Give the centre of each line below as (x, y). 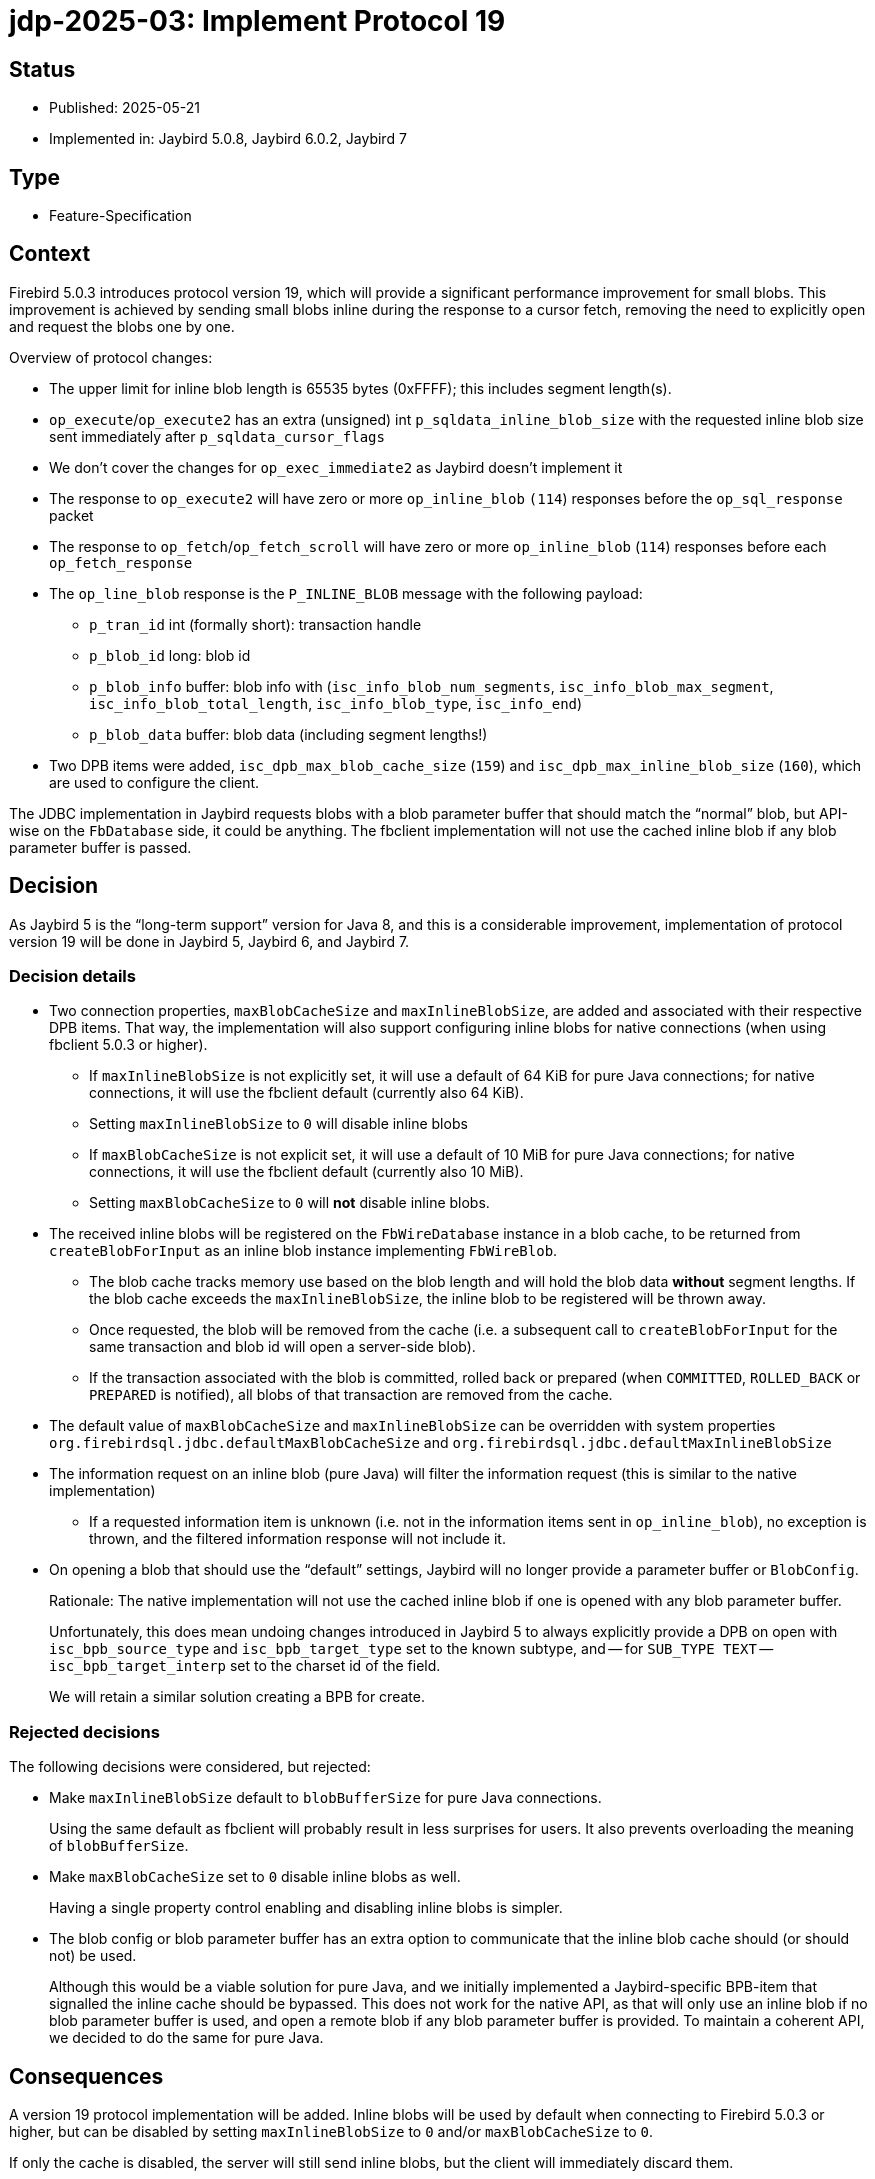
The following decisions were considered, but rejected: (190, 1767)
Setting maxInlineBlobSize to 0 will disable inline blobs (278, 1124)
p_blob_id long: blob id (170, 655)
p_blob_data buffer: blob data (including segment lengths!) (288, 734)
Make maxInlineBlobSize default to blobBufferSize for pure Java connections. (325, 1798)
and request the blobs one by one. (122, 326)
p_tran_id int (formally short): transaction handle (255, 624)
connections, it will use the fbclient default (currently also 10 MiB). (306, 1172)
